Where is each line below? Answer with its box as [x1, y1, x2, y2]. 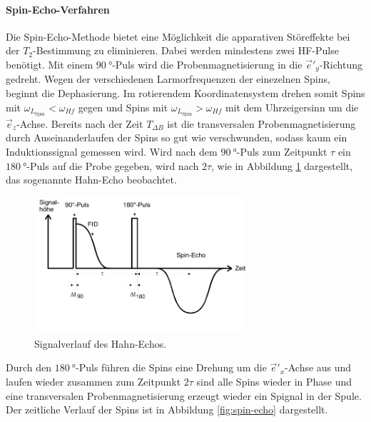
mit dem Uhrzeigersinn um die [225, 99, 359, 114]
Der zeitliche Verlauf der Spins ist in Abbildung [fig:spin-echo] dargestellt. [6, 402, 328, 417]
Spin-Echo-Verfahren [6, 1, 110, 16]
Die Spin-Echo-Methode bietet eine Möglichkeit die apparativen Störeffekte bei [6, 29, 350, 44]
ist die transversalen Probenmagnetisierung [167, 116, 356, 131]
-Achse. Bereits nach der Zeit [16, 116, 143, 131]
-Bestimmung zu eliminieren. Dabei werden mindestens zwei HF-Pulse [33, 43, 339, 58]
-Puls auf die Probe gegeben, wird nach [26, 158, 199, 173]
